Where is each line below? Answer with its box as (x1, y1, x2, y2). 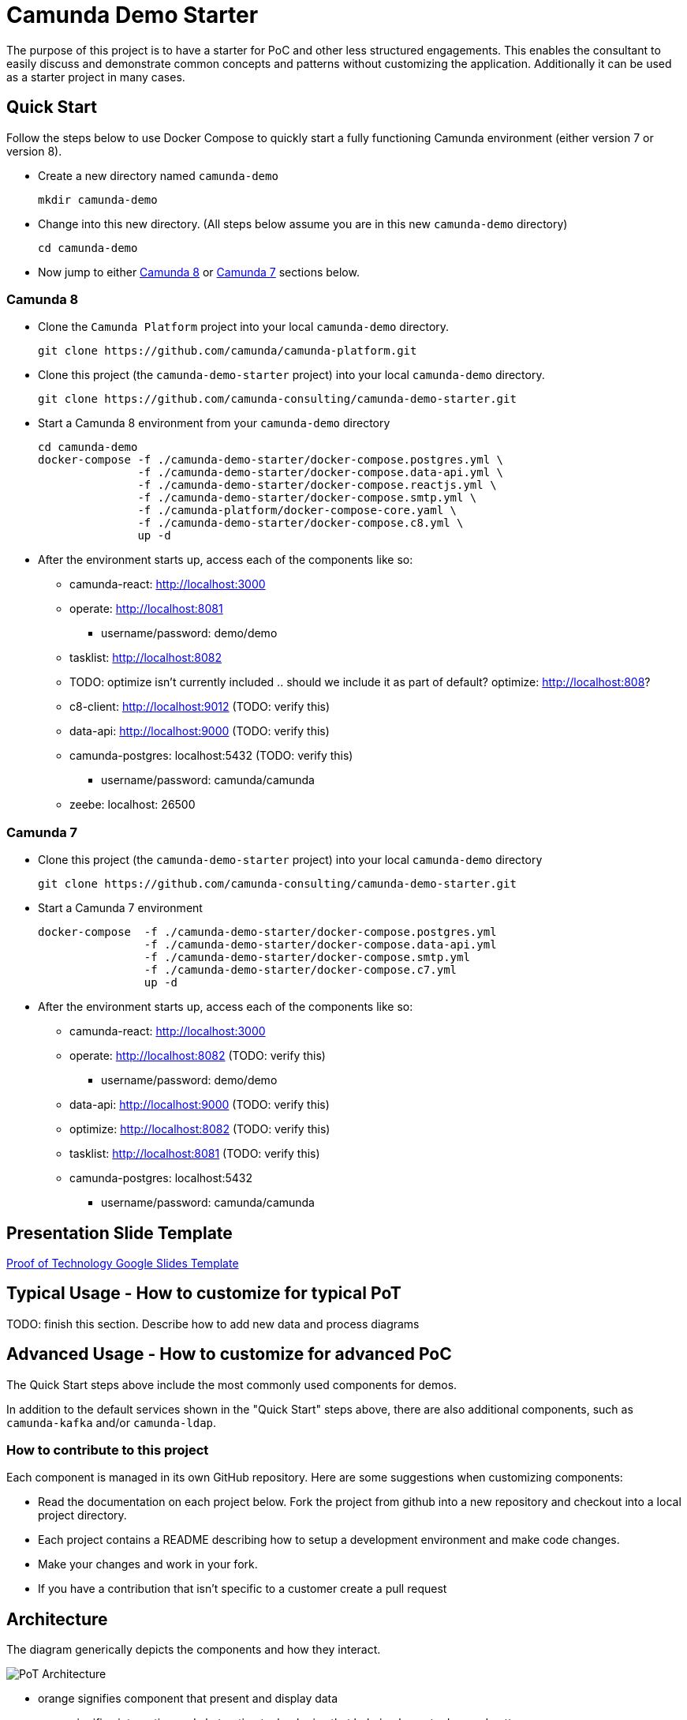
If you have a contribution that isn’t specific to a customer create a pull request (38, 1582, 447, 1596)
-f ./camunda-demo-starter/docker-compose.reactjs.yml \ (137, 479, 497, 492)
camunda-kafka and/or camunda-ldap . (6, 1415, 217, 1429)
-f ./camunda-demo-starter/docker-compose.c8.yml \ (137, 516, 464, 530)
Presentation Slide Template (6, 1222, 233, 1243)
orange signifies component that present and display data (38, 1692, 338, 1706)
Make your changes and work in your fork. (38, 1557, 258, 1572)
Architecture (6, 1609, 108, 1629)
